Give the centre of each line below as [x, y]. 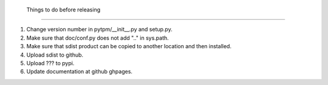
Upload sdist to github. [55, 55]
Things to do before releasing [63, 10]
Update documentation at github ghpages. [80, 72]
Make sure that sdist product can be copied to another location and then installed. [129, 46]
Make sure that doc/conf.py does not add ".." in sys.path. [98, 38]
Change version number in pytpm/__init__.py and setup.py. [99, 30]
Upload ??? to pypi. [50, 63]
